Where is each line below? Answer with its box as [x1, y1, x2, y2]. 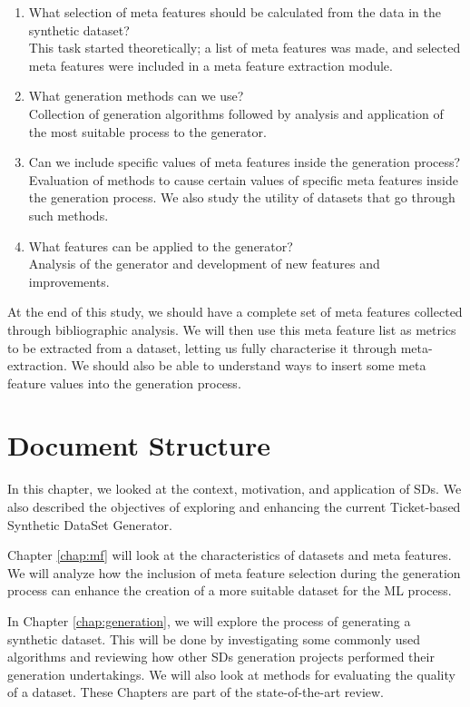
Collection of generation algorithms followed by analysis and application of [28, 103, 444, 123]
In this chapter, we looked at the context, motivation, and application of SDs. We [7, 479, 462, 498]
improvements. [28, 271, 110, 290]
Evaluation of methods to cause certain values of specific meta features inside [28, 170, 458, 189]
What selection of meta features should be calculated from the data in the [28, 3, 441, 21]
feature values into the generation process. [7, 373, 241, 392]
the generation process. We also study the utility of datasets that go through [28, 188, 455, 207]
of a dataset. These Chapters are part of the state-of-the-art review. [7, 682, 385, 702]
